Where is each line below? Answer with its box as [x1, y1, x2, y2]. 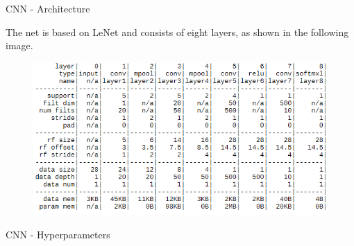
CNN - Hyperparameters [6, 227, 110, 241]
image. [6, 38, 33, 53]
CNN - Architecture [6, 1, 90, 15]
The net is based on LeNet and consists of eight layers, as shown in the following [6, 24, 349, 39]
